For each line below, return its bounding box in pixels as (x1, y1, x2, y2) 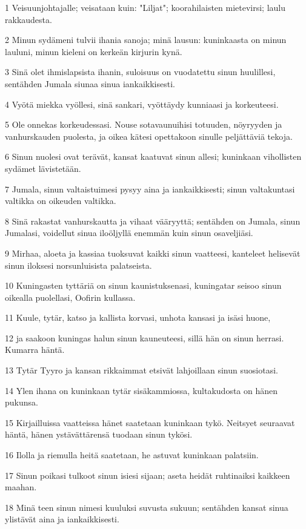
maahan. (5, 481, 37, 493)
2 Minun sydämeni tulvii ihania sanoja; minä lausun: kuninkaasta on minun (5, 33, 287, 46)
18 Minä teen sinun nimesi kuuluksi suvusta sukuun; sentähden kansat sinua (5, 501, 288, 513)
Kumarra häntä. (5, 343, 65, 356)
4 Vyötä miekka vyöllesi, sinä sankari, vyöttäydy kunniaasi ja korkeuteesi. (5, 97, 279, 110)
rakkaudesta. (5, 13, 52, 25)
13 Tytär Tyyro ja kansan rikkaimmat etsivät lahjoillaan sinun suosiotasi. (5, 364, 278, 376)
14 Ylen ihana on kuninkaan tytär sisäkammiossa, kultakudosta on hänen (5, 384, 278, 396)
